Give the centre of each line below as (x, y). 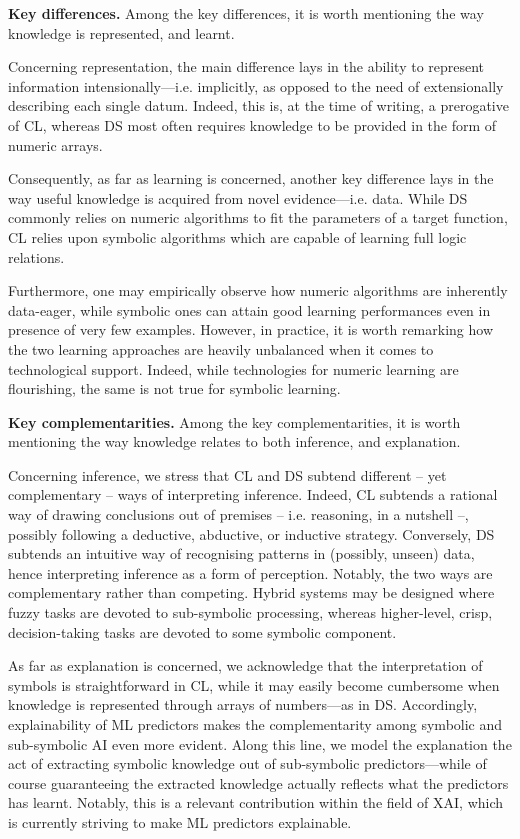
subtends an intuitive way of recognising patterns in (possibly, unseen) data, (241, 553)
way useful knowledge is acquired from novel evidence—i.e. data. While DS (238, 197)
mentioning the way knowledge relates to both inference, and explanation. (234, 441)
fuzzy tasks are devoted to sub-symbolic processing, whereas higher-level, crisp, (250, 612)
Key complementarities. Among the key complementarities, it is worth (234, 421)
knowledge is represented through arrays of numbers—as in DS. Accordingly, (243, 704)
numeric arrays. (55, 144)
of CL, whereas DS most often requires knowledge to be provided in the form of (252, 124)
